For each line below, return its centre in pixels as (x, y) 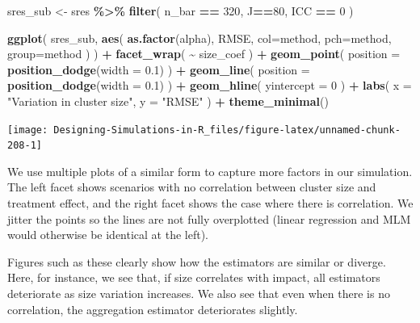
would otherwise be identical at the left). (108, 235)
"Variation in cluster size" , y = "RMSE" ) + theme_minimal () (168, 101)
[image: (28, 130)
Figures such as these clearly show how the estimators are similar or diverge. (197, 261)
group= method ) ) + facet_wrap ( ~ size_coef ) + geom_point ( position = (204, 54)
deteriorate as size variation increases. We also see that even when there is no (199, 294)
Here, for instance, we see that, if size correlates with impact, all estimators (194, 277)
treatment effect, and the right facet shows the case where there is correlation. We (210, 203)
